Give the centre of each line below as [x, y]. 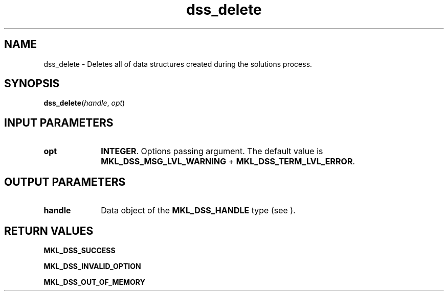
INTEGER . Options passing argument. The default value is [212, 151]
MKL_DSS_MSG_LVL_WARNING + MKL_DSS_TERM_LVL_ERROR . [228, 162]
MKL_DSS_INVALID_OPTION [92, 266]
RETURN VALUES [49, 231]
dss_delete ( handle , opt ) [84, 103]
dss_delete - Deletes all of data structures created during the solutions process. [178, 64]
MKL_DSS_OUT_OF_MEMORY [94, 282]
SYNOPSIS [32, 84]
